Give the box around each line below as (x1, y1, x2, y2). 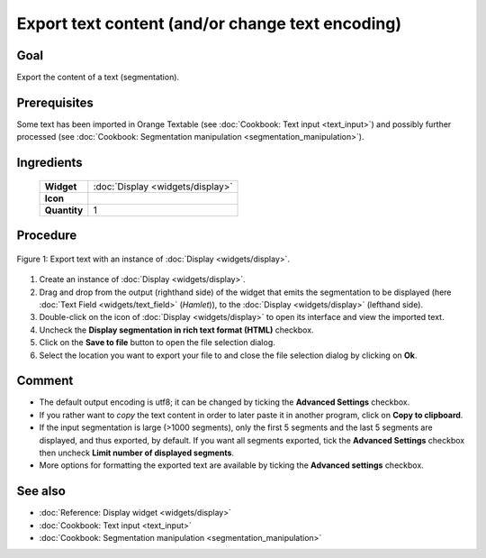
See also (16, 483, 67, 499)
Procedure (16, 228, 77, 243)
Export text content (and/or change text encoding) (16, 14, 402, 33)
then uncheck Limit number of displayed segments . (39, 447, 234, 458)
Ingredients (16, 155, 83, 170)
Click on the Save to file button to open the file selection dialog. (39, 337, 276, 348)
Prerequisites (16, 95, 94, 110)
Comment (16, 373, 74, 389)
